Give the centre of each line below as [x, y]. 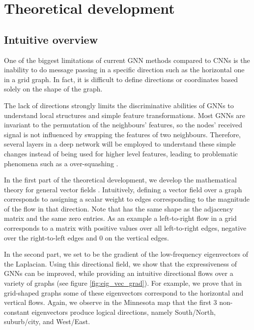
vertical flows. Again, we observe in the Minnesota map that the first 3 [111, 302]
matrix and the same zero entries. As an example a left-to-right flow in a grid [120, 218]
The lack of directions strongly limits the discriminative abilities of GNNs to [119, 105]
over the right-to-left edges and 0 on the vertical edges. [86, 237]
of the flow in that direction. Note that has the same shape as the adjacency [119, 208]
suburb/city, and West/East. [47, 321]
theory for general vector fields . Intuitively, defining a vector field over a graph [123, 189]
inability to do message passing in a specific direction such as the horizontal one [124, 70]
